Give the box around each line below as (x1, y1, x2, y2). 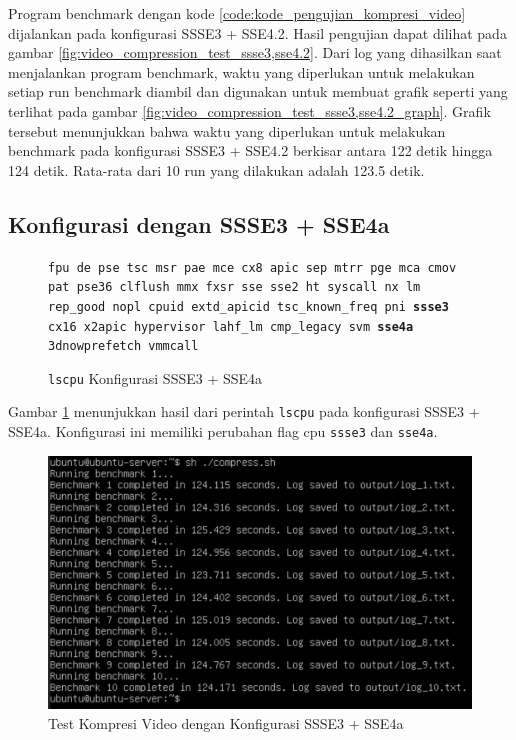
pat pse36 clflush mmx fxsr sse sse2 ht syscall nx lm (48, 280, 421, 295)
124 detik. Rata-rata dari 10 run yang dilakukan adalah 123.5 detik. (8, 159, 425, 180)
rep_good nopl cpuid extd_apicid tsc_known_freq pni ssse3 (48, 299, 449, 314)
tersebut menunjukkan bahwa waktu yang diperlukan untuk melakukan (8, 120, 446, 141)
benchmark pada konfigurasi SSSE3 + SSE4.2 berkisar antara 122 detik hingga (8, 140, 493, 161)
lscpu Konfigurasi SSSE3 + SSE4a (48, 367, 263, 388)
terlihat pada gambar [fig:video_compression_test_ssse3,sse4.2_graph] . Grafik (8, 100, 491, 121)
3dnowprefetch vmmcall (48, 339, 199, 354)
